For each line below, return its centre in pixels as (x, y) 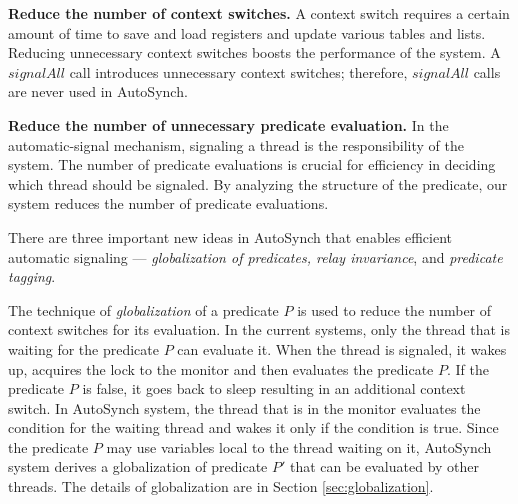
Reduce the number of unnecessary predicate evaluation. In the (228, 124)
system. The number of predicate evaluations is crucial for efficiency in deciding (252, 164)
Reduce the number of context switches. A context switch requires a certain (259, 13)
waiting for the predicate (83, 348)
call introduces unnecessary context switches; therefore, (238, 71)
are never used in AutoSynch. (98, 91)
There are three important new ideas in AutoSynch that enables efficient (230, 236)
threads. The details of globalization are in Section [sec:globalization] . (221, 486)
